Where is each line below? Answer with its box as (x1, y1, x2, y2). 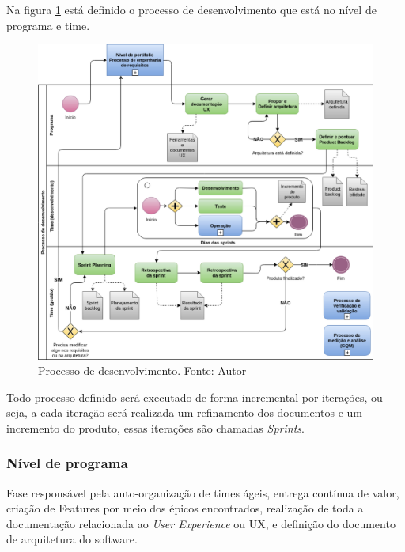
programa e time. (6, 17, 90, 33)
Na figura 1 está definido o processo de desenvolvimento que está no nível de (6, 2, 377, 17)
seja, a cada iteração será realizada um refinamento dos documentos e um (6, 404, 362, 421)
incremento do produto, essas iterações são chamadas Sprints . (6, 419, 305, 436)
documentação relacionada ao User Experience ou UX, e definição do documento (6, 515, 396, 531)
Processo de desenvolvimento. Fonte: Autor (38, 362, 247, 379)
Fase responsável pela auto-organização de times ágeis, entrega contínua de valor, (6, 484, 399, 501)
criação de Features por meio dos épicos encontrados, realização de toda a (6, 500, 364, 516)
